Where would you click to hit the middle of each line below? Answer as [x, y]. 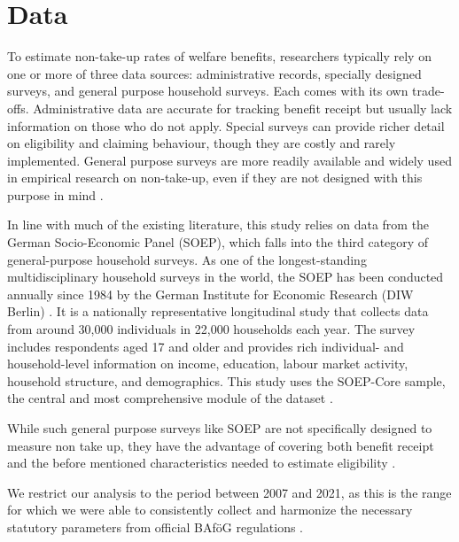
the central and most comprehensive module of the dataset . [170, 398]
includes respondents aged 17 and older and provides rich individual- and [206, 346]
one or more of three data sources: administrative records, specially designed [214, 73]
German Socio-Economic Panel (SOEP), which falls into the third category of [218, 242]
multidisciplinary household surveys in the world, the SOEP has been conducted [226, 277]
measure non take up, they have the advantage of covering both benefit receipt [221, 445]
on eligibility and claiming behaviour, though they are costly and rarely [202, 143]
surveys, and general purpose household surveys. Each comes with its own [208, 91]
